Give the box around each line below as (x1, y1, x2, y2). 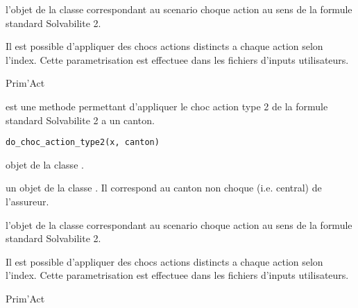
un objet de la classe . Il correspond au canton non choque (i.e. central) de (6, 180, 322, 195)
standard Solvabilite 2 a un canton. (6, 112, 155, 127)
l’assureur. (6, 194, 49, 208)
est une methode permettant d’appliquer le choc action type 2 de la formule (6, 99, 328, 113)
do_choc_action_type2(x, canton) (6, 137, 160, 148)
